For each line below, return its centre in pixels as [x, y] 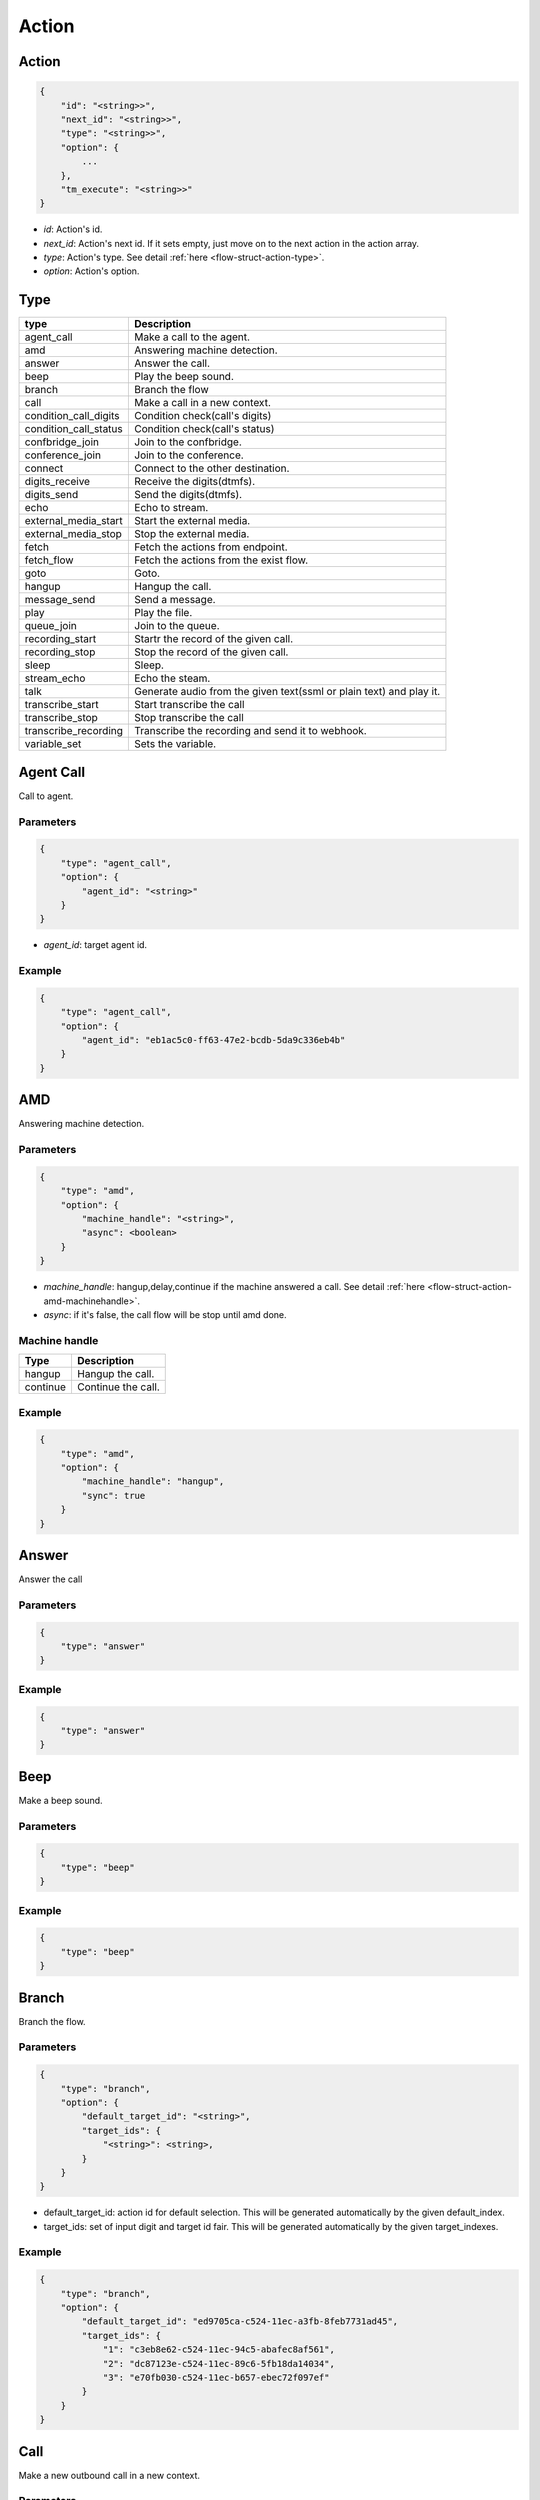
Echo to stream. [171, 508]
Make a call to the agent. [192, 337]
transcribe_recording [74, 731]
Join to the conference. [189, 455]
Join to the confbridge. [188, 442]
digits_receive [57, 482]
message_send [60, 600]
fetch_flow [49, 560]
